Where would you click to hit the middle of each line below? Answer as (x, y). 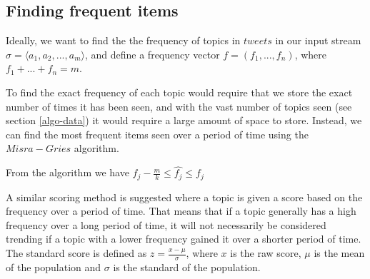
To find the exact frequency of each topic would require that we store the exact (179, 92)
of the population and (54, 267)
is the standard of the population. (187, 267)
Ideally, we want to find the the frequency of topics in (123, 40)
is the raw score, (266, 253)
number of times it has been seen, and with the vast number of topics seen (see (179, 106)
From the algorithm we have (67, 172)
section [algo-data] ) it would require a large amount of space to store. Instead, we (184, 120)
